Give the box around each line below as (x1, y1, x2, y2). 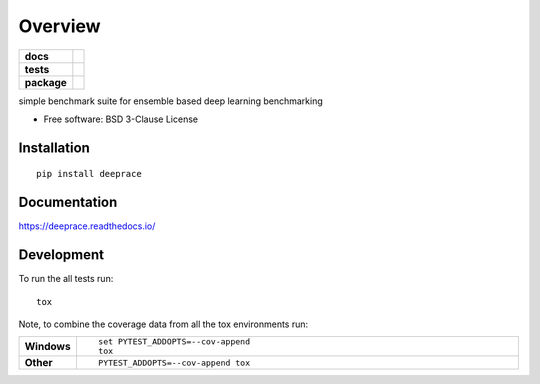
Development (18, 246, 105, 264)
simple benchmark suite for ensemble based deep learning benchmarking (18, 95, 324, 107)
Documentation (18, 194, 118, 211)
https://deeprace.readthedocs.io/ (18, 220, 156, 232)
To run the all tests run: (18, 273, 114, 285)
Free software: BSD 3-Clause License (43, 113, 199, 125)
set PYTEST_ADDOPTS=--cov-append (98, 336, 250, 347)
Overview (18, 15, 101, 37)
